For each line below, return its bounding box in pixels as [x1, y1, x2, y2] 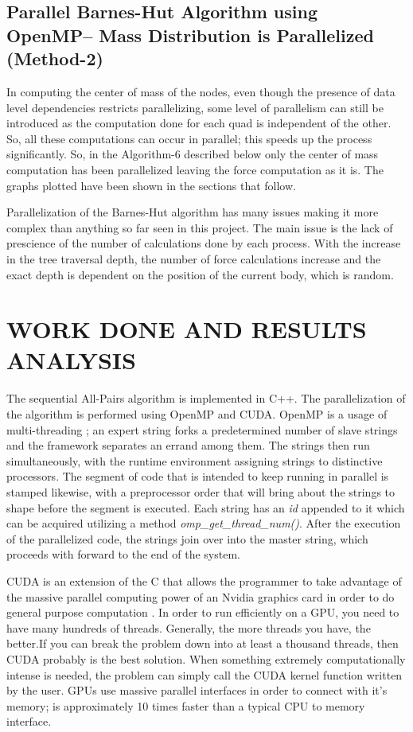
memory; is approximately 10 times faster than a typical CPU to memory [6, 697, 365, 714]
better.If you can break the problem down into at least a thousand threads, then [6, 635, 399, 652]
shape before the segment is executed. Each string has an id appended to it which [6, 499, 405, 516]
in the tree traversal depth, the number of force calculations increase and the [6, 250, 381, 267]
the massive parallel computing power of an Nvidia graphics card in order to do [6, 588, 395, 605]
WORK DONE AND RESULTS [6, 313, 367, 345]
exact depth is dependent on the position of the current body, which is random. [6, 266, 394, 282]
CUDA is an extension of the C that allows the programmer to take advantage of [6, 572, 402, 589]
